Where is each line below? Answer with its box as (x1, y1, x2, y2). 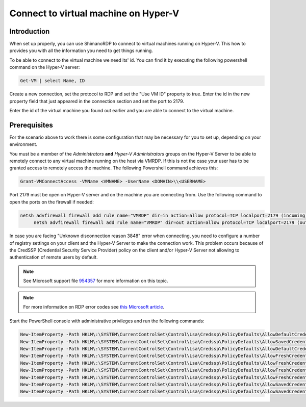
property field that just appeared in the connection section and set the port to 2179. (9, 98, 185, 104)
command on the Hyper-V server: (9, 64, 80, 70)
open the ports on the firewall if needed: (9, 199, 94, 205)
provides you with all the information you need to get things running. (9, 47, 153, 54)
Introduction (9, 27, 50, 36)
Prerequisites (9, 120, 53, 130)
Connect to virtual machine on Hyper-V (9, 8, 180, 19)
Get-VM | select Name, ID (20, 78, 85, 84)
